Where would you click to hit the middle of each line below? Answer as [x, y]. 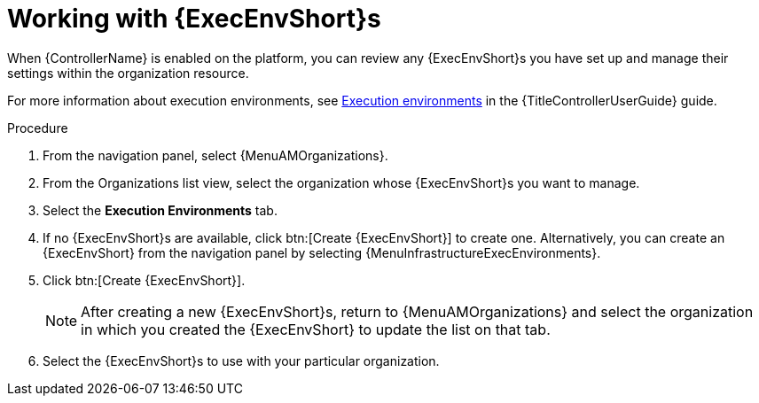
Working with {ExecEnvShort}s [194, 19]
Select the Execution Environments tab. [160, 210]
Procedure [38, 128]
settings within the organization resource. [128, 73]
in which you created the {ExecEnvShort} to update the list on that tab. [316, 329]
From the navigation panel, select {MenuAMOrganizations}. [215, 155]
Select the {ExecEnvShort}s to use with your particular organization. [241, 360]
